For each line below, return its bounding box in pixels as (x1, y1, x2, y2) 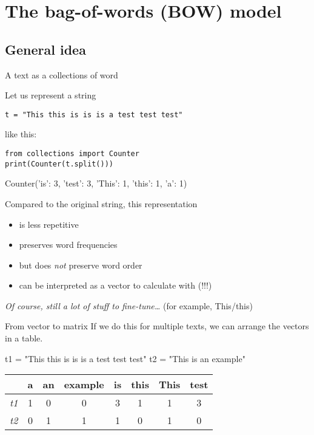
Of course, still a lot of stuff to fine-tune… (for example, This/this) (5, 299, 253, 312)
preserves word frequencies (19, 238, 118, 251)
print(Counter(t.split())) (5, 159, 113, 168)
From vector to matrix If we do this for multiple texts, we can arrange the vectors (5, 320, 309, 332)
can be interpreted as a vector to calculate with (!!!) (19, 279, 212, 292)
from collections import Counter (5, 149, 139, 159)
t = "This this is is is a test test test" (5, 110, 183, 119)
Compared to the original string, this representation (5, 197, 198, 210)
